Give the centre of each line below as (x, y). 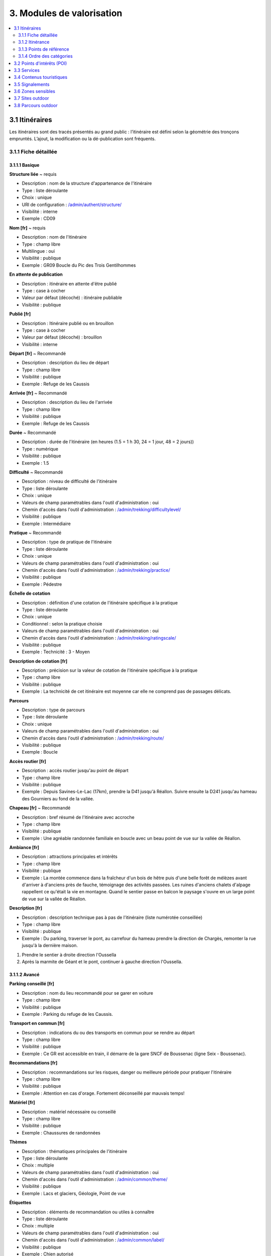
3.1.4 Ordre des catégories (45, 56)
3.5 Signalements (32, 84)
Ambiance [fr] (24, 848)
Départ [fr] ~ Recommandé (38, 354)
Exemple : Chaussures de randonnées (61, 1132)
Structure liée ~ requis (33, 174)
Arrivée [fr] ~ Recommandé (38, 393)
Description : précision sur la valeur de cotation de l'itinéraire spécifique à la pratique (110, 670)
